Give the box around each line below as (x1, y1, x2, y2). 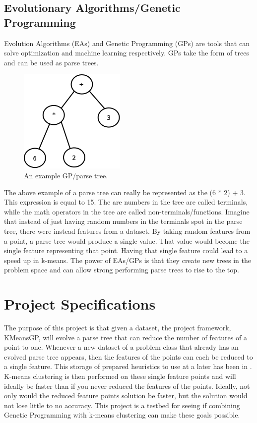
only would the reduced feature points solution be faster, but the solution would (4, 390, 248, 401)
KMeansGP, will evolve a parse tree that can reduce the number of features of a (4, 332, 247, 342)
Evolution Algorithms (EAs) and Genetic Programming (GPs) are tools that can (4, 38, 250, 48)
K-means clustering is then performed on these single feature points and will (4, 371, 236, 381)
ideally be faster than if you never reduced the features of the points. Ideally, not (4, 380, 250, 391)
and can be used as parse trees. (4, 57, 99, 67)
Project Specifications (4, 294, 156, 314)
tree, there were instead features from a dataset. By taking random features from (4, 225, 251, 236)
